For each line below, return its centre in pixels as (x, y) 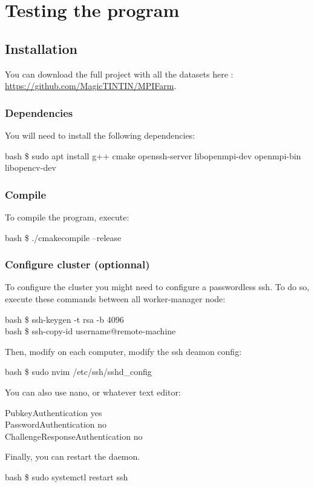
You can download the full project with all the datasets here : (119, 74)
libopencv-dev (31, 167)
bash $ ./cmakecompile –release (63, 237)
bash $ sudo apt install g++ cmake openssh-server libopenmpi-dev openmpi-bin (153, 155)
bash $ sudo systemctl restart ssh (67, 476)
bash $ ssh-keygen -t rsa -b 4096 (64, 319)
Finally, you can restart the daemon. (73, 456)
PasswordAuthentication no (56, 424)
